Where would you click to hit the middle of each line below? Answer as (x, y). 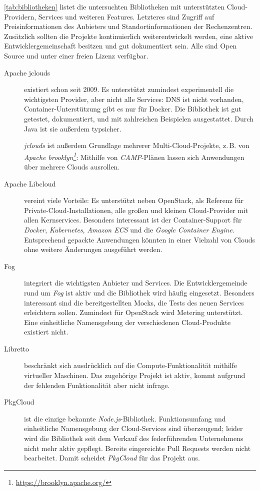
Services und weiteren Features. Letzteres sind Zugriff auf (126, 16)
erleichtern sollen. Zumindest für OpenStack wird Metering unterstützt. (133, 312)
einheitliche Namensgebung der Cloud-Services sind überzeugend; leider (133, 428)
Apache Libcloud (30, 183)
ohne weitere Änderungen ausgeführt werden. (93, 249)
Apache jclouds (27, 72)
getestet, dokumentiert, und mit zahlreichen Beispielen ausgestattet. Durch (139, 118)
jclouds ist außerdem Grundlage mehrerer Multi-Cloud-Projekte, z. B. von (137, 145)
